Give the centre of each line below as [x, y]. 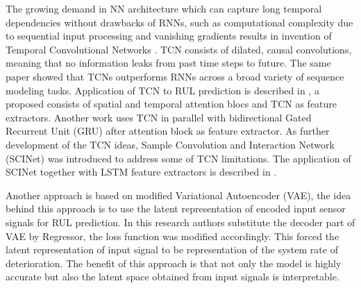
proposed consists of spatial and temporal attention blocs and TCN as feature [171, 104]
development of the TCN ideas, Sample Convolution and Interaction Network [170, 144]
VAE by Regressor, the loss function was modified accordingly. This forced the [173, 236]
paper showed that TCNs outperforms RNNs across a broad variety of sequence [175, 76]
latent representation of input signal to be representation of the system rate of [172, 249]
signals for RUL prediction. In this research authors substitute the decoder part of [180, 222]
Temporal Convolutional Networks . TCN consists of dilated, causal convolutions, [179, 49]
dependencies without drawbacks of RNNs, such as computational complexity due [179, 22]
